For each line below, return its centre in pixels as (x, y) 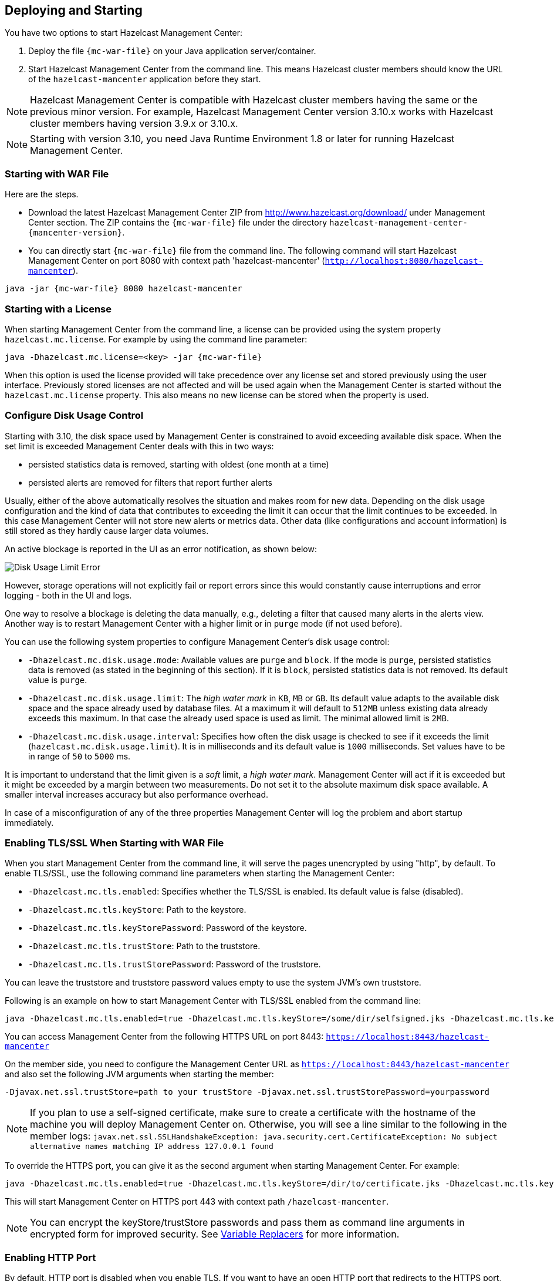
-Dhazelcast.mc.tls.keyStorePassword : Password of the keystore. (168, 928)
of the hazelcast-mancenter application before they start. (145, 79)
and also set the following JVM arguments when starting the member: (139, 1074)
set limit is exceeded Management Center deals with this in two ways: (139, 446)
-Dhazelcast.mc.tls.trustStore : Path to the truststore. (144, 946)
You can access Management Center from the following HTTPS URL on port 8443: (164, 1037)
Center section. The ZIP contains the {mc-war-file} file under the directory (178, 223)
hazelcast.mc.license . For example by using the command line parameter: (156, 339)
